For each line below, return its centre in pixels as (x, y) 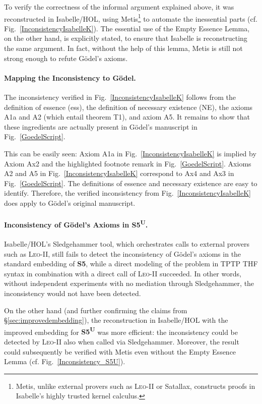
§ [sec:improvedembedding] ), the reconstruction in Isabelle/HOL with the (116, 320)
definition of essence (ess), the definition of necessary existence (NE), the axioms (128, 107)
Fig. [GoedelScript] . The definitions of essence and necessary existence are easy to (131, 183)
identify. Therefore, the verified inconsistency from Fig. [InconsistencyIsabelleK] (127, 193)
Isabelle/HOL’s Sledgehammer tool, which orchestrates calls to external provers (127, 244)
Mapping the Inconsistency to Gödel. (70, 77)
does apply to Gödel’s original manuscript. (70, 203)
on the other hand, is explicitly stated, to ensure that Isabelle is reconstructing (126, 38)
